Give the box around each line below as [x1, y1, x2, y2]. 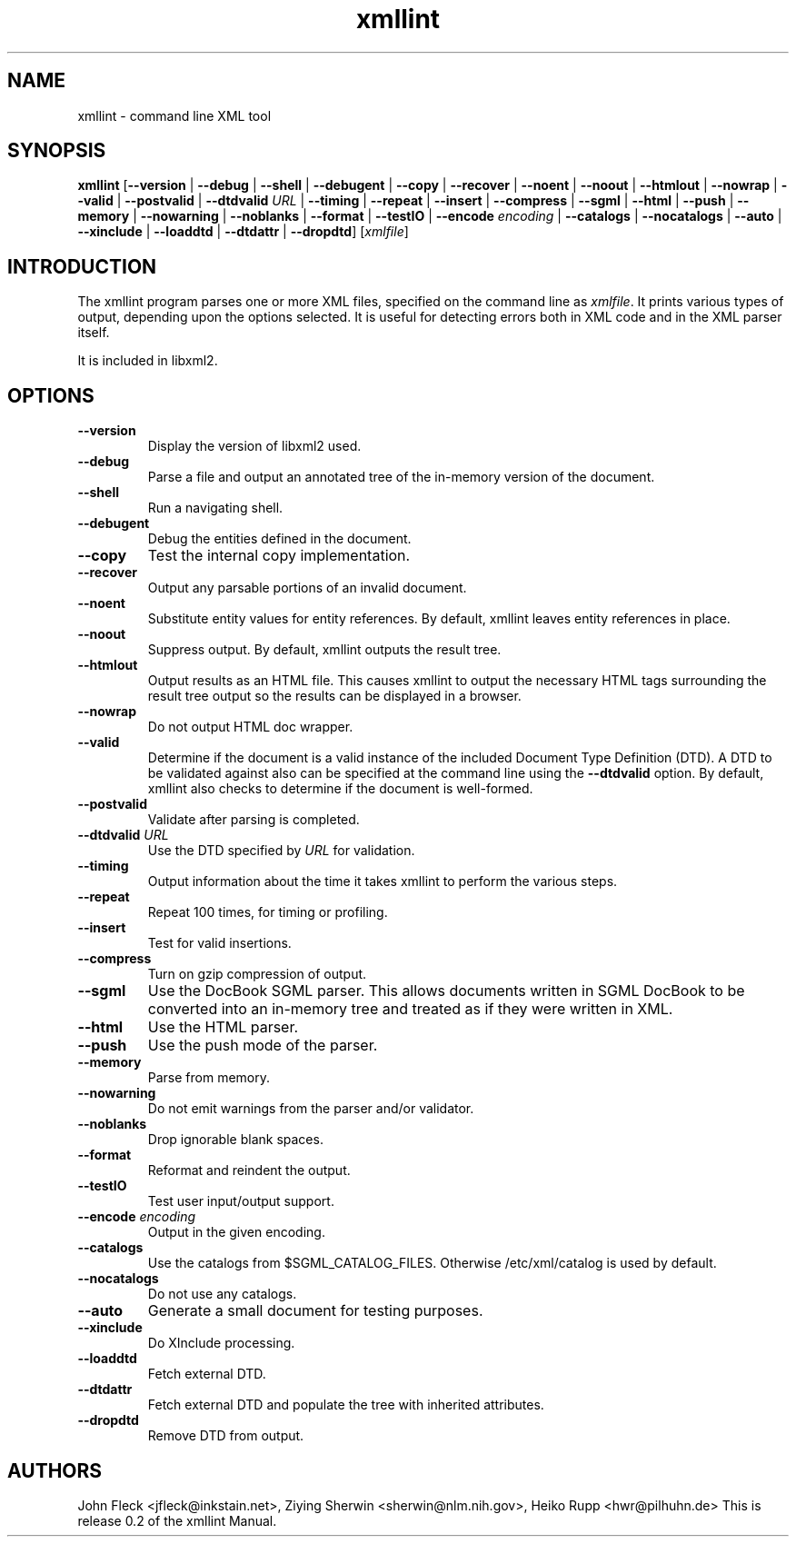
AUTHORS [7, 1459, 103, 1482]
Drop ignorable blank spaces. [147, 1131, 323, 1148]
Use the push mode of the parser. [147, 1036, 378, 1055]
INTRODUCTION [7, 254, 157, 278]
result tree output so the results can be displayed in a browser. [147, 688, 522, 704]
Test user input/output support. [147, 1193, 334, 1210]
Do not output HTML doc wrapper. [147, 719, 353, 735]
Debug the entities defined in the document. [147, 531, 412, 547]
